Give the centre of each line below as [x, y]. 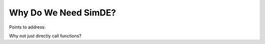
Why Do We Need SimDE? [63, 13]
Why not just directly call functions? [45, 36]
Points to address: [27, 27]
